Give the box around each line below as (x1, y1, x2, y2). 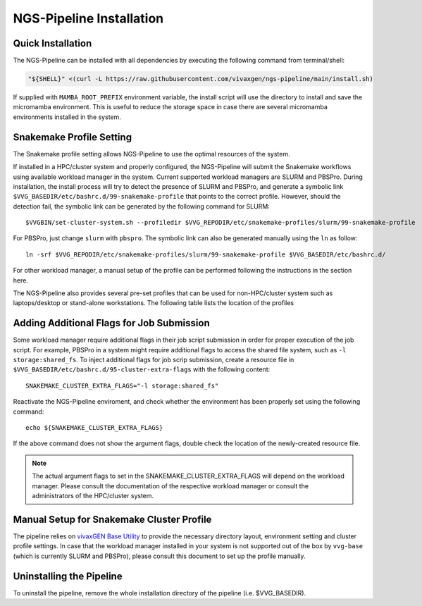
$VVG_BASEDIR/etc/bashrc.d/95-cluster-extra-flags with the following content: (13, 365, 271, 373)
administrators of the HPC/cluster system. (32, 492, 154, 500)
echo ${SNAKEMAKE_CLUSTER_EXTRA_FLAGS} (25, 423, 163, 432)
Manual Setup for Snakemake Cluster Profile (13, 513, 212, 525)
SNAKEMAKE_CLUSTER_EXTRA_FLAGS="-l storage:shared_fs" (25, 381, 219, 390)
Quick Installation (13, 37, 92, 49)
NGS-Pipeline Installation (13, 11, 164, 26)
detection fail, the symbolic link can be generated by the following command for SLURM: (13, 202, 271, 211)
